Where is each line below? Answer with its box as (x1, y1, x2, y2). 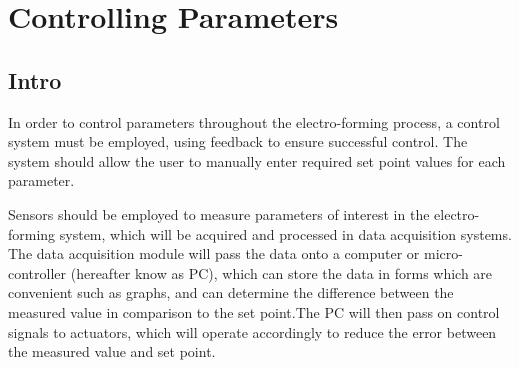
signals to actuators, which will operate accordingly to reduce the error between (8, 321, 497, 342)
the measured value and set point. (8, 341, 216, 362)
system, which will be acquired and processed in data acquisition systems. (59, 223, 512, 244)
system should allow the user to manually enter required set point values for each (8, 150, 506, 171)
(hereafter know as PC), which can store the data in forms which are (70, 262, 493, 283)
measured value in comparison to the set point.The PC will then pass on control (8, 301, 500, 322)
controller (8, 262, 67, 283)
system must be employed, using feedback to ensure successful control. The (8, 131, 468, 152)
